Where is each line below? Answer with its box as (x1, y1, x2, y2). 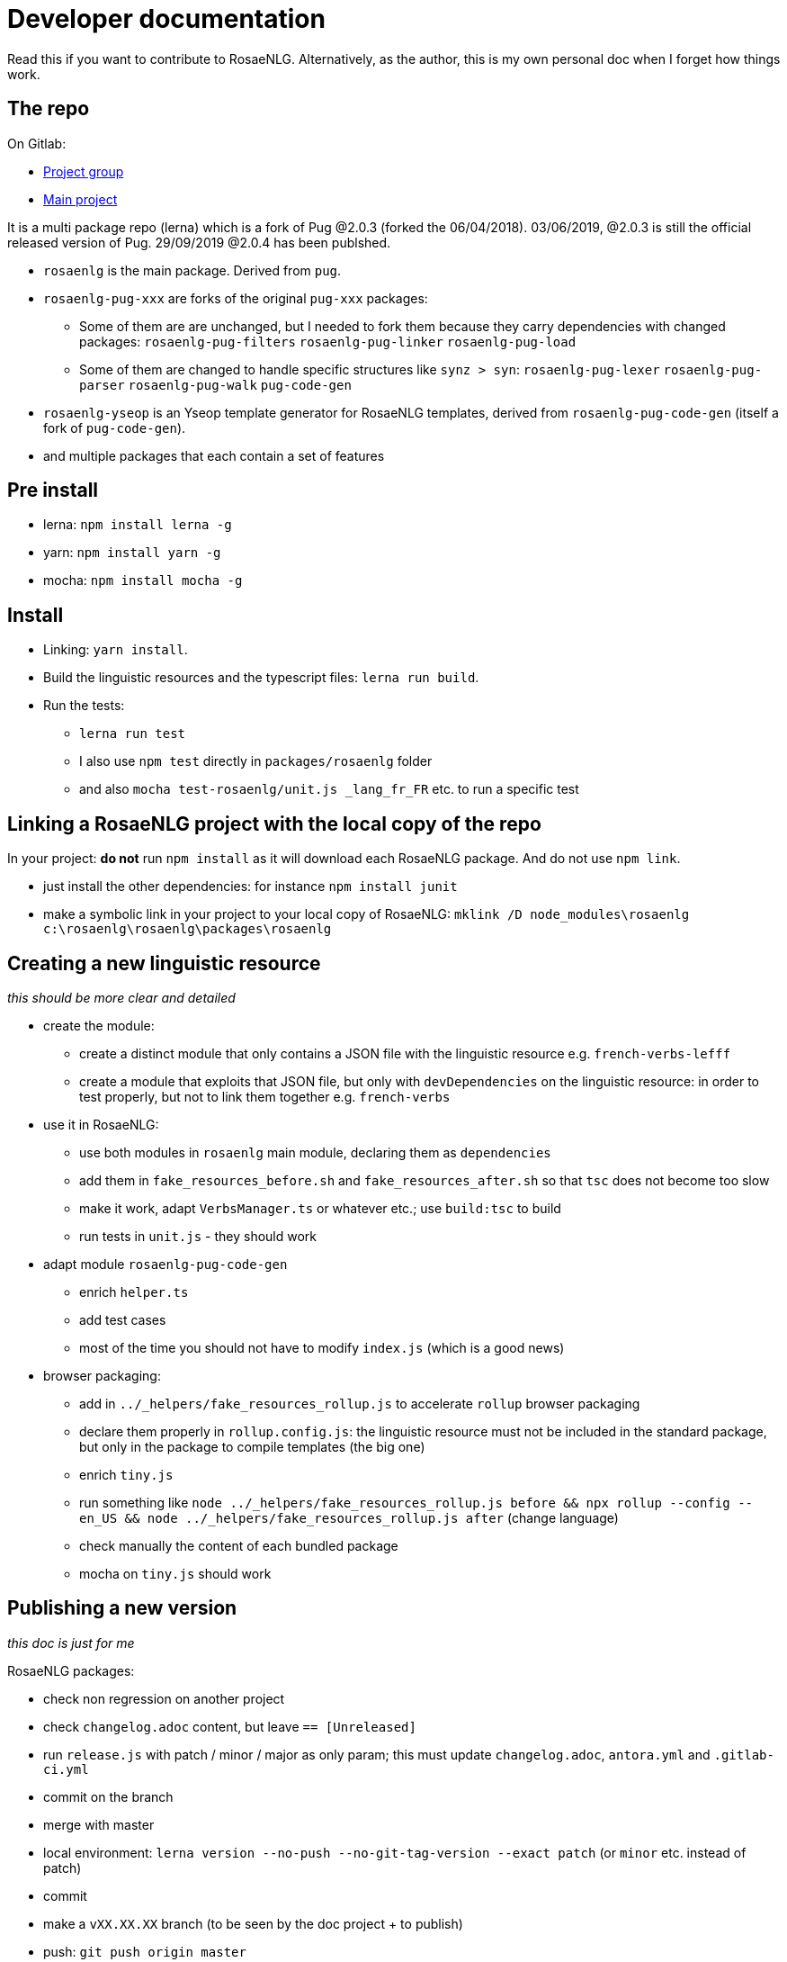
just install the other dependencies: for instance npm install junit (43, 878, 458, 895)
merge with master (43, 1816, 155, 1832)
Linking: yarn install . (43, 642, 188, 658)
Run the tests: (43, 697, 125, 714)
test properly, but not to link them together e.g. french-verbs (79, 1088, 451, 1104)
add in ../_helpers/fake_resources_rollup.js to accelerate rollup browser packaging (79, 1395, 640, 1411)
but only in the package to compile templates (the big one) (79, 1438, 425, 1454)
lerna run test (79, 726, 186, 742)
